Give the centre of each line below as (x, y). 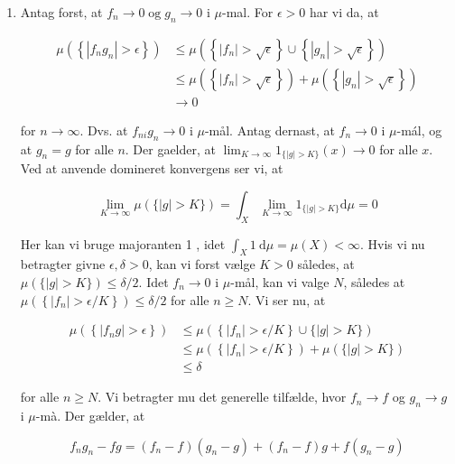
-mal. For (248, 12)
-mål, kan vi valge (280, 281)
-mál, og (419, 130)
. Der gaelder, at (170, 148)
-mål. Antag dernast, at (269, 130)
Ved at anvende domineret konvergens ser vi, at (152, 168)
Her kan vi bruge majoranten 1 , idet (123, 243)
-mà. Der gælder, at (90, 416)
